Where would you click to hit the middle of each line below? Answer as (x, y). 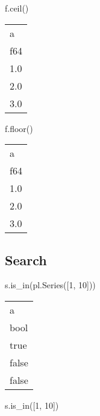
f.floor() (19, 128)
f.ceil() (17, 8)
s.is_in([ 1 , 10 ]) (32, 405)
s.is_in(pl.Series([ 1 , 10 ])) (50, 285)
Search (26, 259)
